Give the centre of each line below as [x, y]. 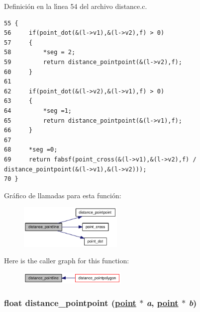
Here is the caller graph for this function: [67, 261]
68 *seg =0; [31, 150]
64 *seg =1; [38, 111]
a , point [162, 303]
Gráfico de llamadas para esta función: [63, 195]
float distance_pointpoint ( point [70, 303]
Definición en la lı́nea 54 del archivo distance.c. [76, 6]
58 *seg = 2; [40, 52]
